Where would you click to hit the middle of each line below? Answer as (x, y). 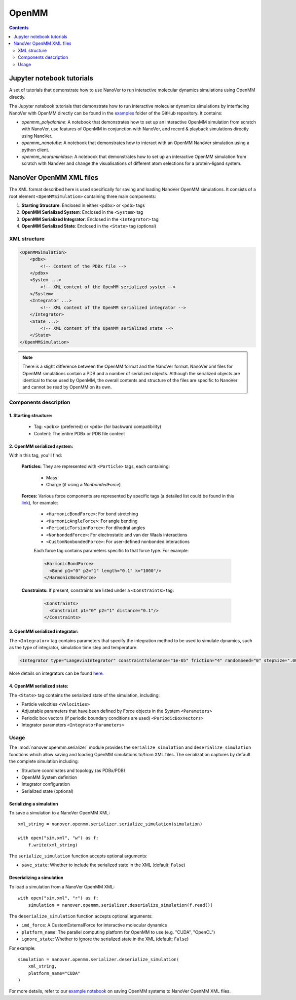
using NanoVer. (37, 136)
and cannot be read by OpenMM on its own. (67, 387)
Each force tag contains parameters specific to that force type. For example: (111, 551)
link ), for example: (40, 503)
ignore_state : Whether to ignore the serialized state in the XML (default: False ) (105, 939)
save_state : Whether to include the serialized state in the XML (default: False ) (103, 865)
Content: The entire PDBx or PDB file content (79, 433)
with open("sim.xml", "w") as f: (58, 838)
